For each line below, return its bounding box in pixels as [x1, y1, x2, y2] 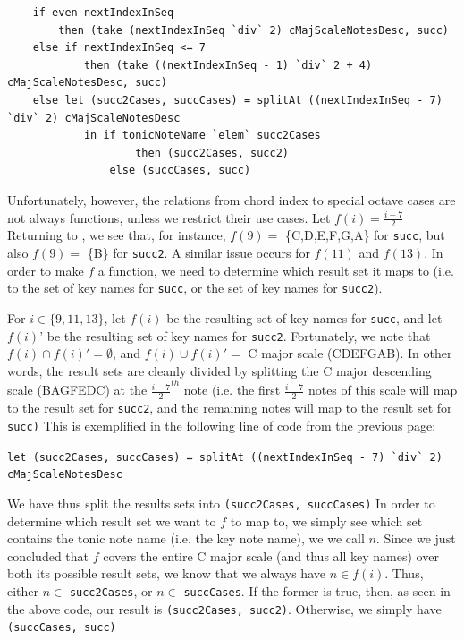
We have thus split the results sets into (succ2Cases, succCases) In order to [7, 493, 435, 512]
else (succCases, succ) [109, 164, 251, 177]
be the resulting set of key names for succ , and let [166, 308, 443, 327]
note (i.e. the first [183, 380, 281, 399]
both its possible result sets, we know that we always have [7, 564, 325, 583]
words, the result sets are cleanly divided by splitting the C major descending [7, 361, 432, 380]
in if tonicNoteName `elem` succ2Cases [83, 129, 321, 142]
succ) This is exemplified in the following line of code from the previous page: [7, 415, 436, 434]
